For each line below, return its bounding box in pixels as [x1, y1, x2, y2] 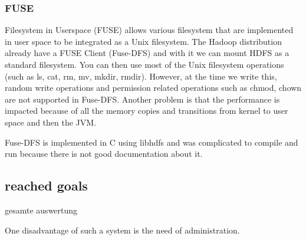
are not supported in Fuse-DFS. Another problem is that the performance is [5, 93, 280, 105]
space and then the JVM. [5, 116, 97, 128]
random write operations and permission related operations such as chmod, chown [5, 81, 302, 94]
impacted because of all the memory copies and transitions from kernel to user [5, 104, 288, 117]
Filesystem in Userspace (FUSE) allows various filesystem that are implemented [5, 24, 294, 36]
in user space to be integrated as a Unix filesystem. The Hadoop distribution [5, 35, 282, 47]
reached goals [5, 176, 88, 195]
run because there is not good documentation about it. [5, 147, 203, 160]
